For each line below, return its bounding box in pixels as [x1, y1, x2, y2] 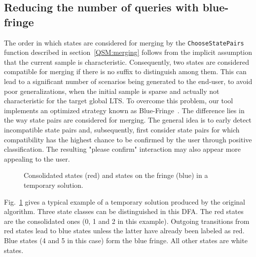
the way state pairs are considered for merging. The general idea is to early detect [4, 115, 252, 125]
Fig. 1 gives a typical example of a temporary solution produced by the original [4, 196, 245, 207]
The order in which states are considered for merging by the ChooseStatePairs [4, 37, 244, 47]
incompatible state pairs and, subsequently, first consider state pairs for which [4, 125, 240, 134]
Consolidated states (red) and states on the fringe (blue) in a [24, 170, 208, 180]
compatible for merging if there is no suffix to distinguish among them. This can [4, 66, 247, 77]
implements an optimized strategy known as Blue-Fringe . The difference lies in [4, 105, 245, 115]
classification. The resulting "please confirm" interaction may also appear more [4, 144, 241, 154]
